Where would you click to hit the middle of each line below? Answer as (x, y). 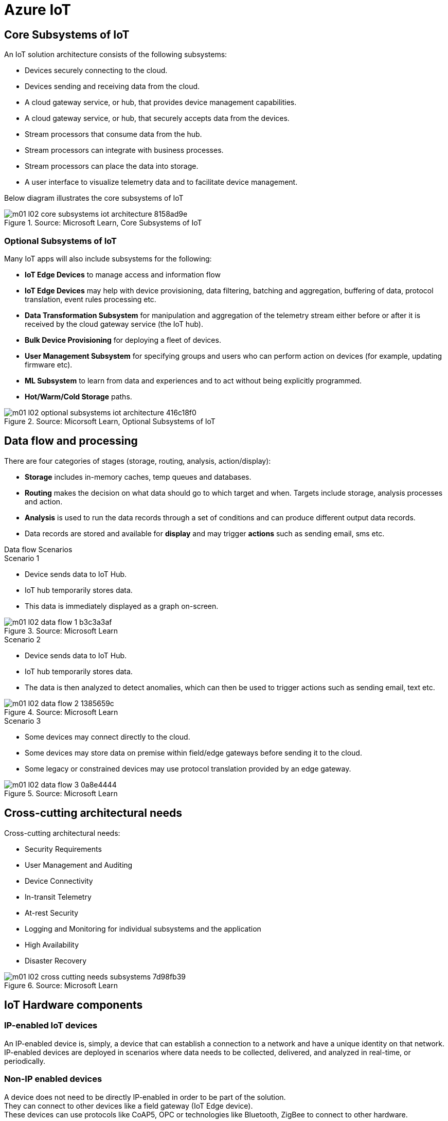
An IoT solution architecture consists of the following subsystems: (116, 55)
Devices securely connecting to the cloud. (96, 71)
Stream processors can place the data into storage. (112, 166)
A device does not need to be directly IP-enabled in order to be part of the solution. (145, 1097)
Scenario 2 (22, 639)
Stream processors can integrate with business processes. (124, 150)
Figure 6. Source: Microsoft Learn (61, 985)
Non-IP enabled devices (53, 1079)
